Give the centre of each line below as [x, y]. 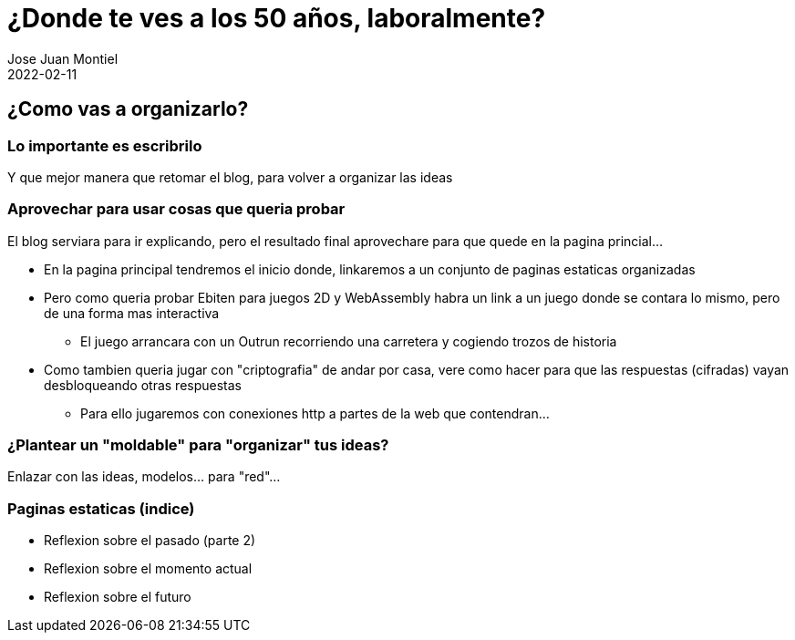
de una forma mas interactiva [132, 313]
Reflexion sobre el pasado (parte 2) [150, 541]
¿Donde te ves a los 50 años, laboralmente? [277, 18]
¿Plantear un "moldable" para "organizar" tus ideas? [198, 445]
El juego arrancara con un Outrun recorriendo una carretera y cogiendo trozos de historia [349, 341]
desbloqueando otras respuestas [143, 385]
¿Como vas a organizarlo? [128, 109]
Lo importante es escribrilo [105, 145]
